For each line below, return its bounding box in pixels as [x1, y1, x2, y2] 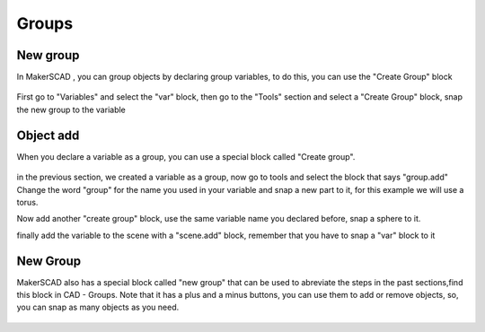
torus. [16, 197, 39, 207]
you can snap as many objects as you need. [16, 301, 180, 313]
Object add [16, 127, 80, 143]
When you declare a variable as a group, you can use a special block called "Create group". [16, 151, 356, 162]
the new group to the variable [16, 104, 126, 115]
